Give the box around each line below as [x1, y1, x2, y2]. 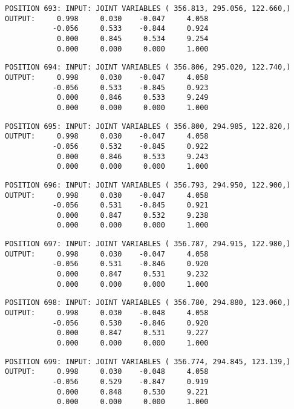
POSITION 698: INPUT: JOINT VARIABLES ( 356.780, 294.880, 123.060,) [5, 298, 291, 307]
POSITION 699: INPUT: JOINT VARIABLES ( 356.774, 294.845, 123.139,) [5, 357, 291, 366]
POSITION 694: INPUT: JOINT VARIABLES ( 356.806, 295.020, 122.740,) [5, 63, 291, 72]
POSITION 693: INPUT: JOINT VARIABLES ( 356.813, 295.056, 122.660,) [5, 4, 291, 13]
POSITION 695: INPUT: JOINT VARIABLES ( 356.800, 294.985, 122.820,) [5, 122, 291, 131]
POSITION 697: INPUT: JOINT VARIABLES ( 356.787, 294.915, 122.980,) [5, 240, 291, 249]
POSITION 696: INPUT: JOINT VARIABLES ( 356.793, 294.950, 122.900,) [5, 180, 291, 189]
